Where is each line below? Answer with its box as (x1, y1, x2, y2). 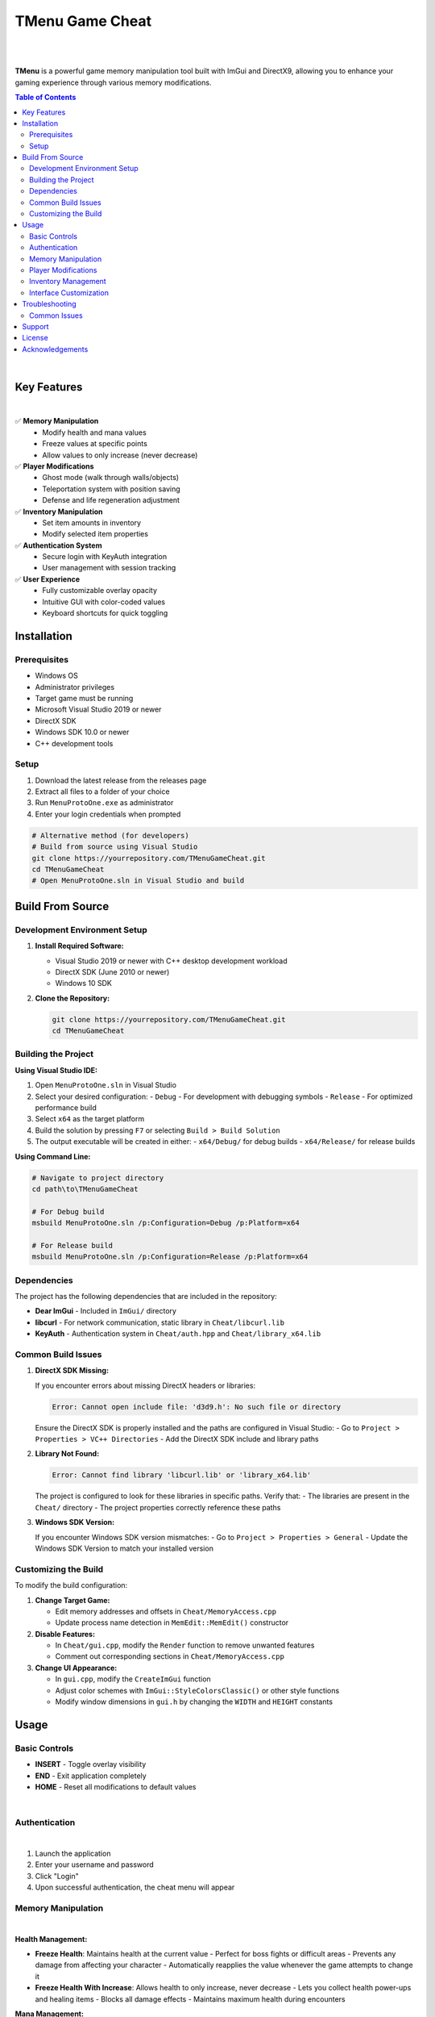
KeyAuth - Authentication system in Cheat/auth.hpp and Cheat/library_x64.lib (35, 1329, 321, 1338)
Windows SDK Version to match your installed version (35, 1543, 213, 1553)
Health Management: (14, 1934, 88, 1944)
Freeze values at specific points (42, 439, 148, 449)
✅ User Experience (14, 574, 81, 584)
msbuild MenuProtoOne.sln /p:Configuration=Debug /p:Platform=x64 (31, 1218, 300, 1228)
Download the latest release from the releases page (35, 775, 207, 785)
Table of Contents (14, 93, 77, 102)
